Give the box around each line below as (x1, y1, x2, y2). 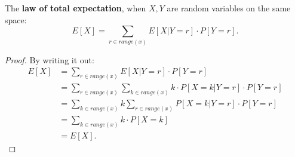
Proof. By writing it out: (5, 53, 94, 66)
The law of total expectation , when (5, 2, 146, 14)
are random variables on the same (167, 2, 291, 14)
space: (5, 13, 27, 26)
